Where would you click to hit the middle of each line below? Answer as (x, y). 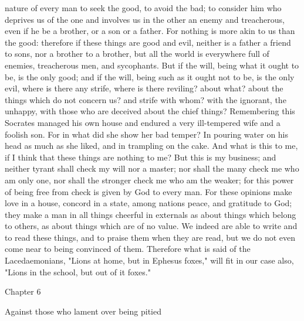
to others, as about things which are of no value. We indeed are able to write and (151, 226)
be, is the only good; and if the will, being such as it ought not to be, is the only (150, 76)
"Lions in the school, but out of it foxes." (78, 272)
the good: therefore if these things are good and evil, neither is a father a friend (148, 42)
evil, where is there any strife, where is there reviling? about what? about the (144, 88)
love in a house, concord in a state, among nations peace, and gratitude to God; (148, 203)
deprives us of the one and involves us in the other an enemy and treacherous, (145, 19)
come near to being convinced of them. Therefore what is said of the (128, 249)
